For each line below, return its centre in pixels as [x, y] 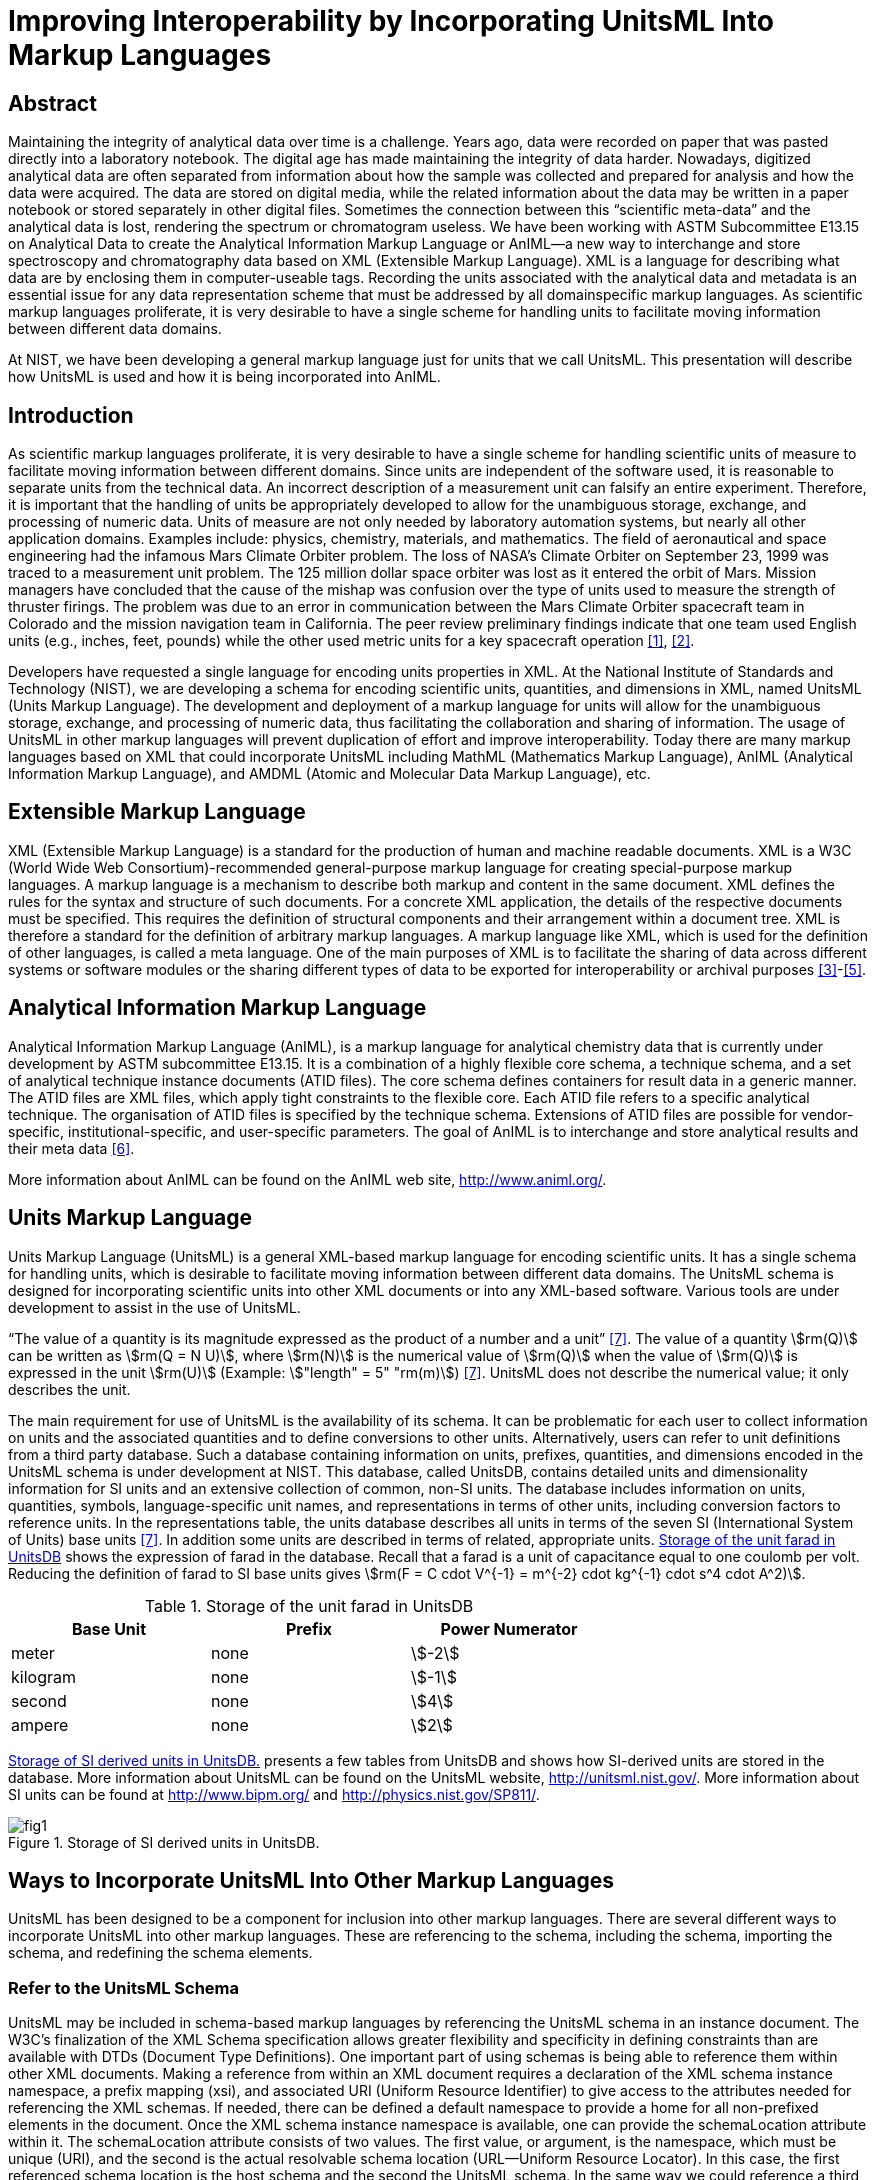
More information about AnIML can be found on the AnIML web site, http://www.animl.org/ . [307, 1179]
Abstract [52, 103]
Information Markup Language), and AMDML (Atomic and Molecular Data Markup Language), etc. [329, 774]
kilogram [43, 1676]
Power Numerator [509, 1628]
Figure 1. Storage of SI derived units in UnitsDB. [164, 1842]
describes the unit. [69, 1389]
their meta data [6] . [71, 1148]
